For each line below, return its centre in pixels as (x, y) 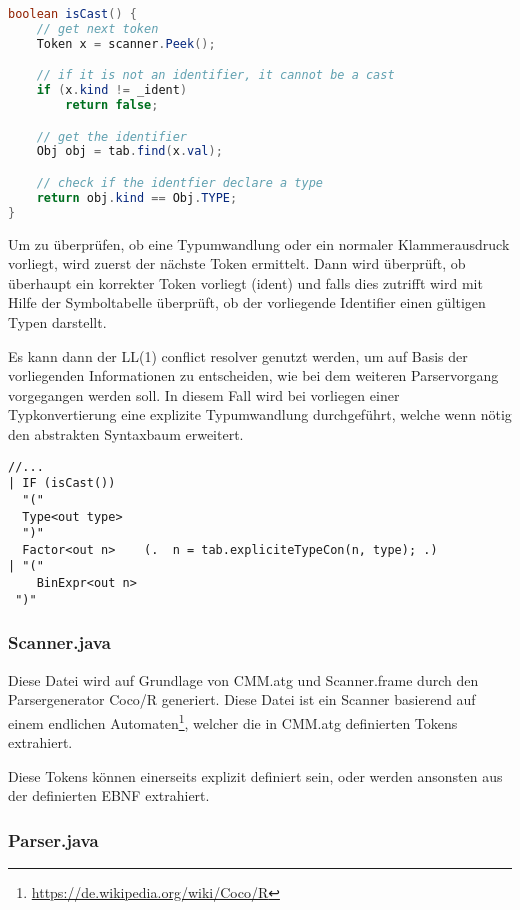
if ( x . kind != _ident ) (112, 90)
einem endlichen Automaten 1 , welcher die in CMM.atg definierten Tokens (233, 721)
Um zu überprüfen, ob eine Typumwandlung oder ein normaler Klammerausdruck (259, 243)
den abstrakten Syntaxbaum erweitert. (126, 433)
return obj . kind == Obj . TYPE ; (137, 197)
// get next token (97, 28)
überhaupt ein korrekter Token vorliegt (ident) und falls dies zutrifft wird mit (245, 282)
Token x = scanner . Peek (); (126, 43)
